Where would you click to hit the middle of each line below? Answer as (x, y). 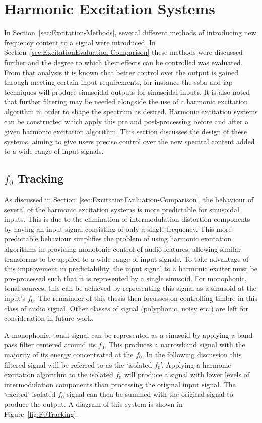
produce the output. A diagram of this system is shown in (93, 404)
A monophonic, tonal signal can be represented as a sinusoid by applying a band (128, 335)
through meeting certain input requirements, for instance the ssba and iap (118, 82)
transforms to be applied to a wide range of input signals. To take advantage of (126, 258)
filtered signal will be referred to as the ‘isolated (78, 364)
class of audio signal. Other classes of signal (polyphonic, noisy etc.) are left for (126, 308)
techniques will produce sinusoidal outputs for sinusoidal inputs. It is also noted (127, 92)
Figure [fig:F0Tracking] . (41, 414)
